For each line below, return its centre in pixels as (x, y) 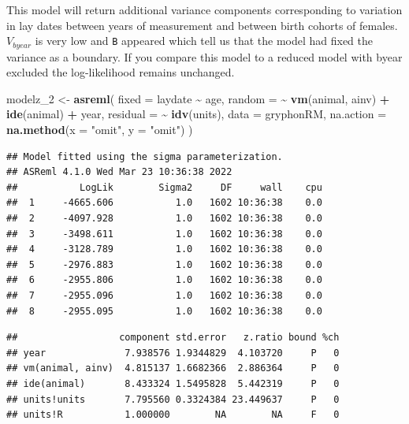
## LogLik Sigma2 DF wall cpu (164, 187)
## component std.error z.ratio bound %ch (173, 338)
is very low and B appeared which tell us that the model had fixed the (204, 41)
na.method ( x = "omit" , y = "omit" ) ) (100, 130)
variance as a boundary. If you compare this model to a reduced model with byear (204, 56)
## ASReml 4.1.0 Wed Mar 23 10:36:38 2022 (119, 172)
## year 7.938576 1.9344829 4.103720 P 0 (173, 353)
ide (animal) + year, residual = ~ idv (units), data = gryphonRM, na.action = (197, 114)
